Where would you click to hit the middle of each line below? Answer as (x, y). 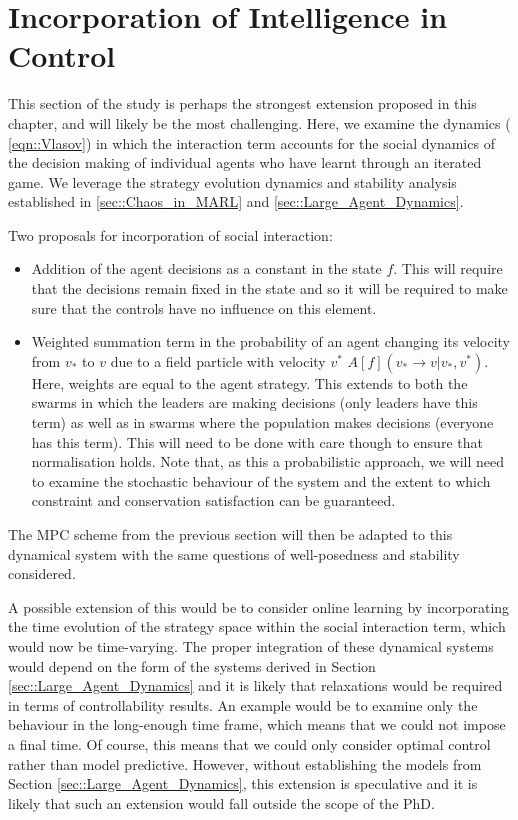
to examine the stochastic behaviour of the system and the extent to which (261, 480)
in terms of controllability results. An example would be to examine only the (243, 704)
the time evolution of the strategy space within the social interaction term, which (257, 626)
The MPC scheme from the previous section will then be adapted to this (230, 534)
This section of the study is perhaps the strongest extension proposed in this (242, 103)
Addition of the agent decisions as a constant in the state (206, 268)
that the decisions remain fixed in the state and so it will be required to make (269, 288)
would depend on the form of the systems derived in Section (192, 665)
